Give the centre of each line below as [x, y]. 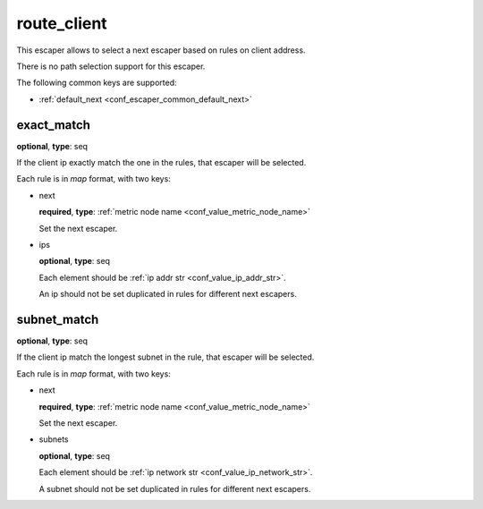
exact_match [54, 125]
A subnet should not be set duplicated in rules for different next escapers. [175, 488]
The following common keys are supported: [97, 83]
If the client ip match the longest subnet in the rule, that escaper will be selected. [165, 357]
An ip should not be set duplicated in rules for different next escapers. [168, 294]
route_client [62, 23]
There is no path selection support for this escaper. [111, 66]
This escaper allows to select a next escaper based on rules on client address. [161, 50]
